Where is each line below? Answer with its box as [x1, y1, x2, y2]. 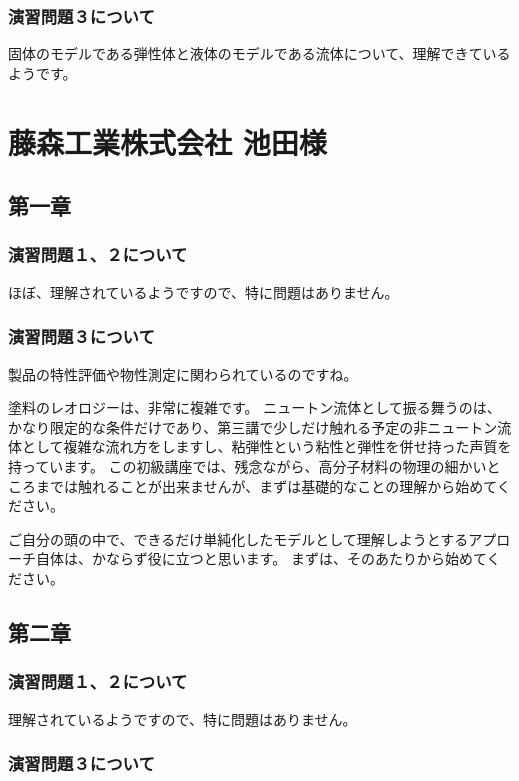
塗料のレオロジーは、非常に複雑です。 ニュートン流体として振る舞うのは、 [8, 397, 501, 418]
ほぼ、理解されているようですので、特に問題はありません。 [8, 281, 399, 302]
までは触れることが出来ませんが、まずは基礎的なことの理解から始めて [35, 475, 497, 496]
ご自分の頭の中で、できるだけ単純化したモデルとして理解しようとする [8, 528, 469, 549]
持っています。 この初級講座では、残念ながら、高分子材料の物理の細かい [8, 455, 487, 476]
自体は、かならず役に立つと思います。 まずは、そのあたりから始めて [35, 548, 487, 569]
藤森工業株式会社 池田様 [8, 121, 327, 162]
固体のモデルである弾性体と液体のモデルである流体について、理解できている [8, 43, 511, 64]
